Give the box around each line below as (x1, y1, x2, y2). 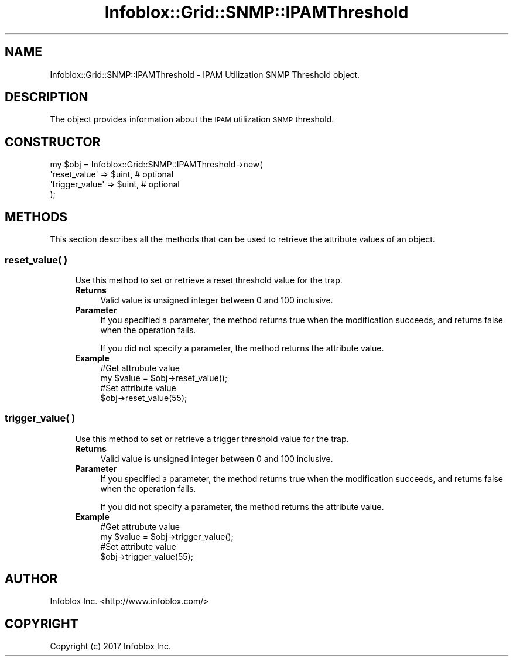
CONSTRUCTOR (5, 134, 101, 149)
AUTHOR (5, 571, 58, 587)
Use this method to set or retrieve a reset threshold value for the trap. (75, 275, 343, 285)
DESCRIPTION (5, 90, 88, 105)
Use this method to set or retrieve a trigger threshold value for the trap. (75, 433, 349, 444)
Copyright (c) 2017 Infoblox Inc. (50, 641, 171, 652)
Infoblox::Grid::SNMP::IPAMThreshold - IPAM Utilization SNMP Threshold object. (50, 69, 360, 80)
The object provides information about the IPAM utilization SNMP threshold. (50, 114, 334, 125)
